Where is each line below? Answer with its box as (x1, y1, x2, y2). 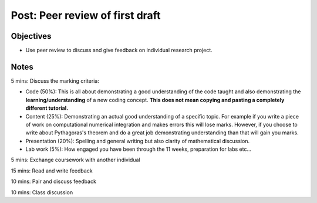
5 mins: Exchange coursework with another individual (11, 156, 140, 164)
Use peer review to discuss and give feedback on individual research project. (25, 47, 213, 54)
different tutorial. (25, 104, 69, 111)
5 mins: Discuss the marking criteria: (11, 77, 99, 84)
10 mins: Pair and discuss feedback (11, 178, 97, 185)
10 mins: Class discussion (11, 188, 73, 196)
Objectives (11, 31, 52, 41)
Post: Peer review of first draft (11, 9, 161, 22)
